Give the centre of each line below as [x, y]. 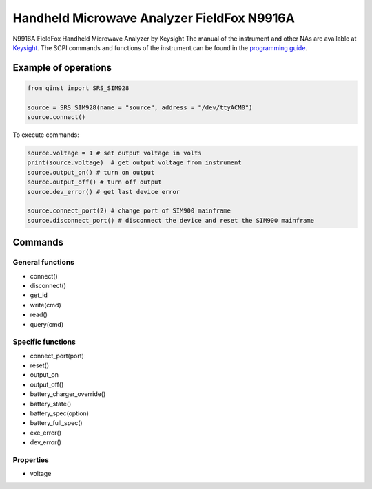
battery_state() [51, 404]
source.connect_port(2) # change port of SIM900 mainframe [129, 211]
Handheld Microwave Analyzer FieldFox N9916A [154, 18]
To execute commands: [46, 135]
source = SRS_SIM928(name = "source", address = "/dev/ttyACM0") [140, 107]
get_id [39, 295]
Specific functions [44, 342]
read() [39, 315]
